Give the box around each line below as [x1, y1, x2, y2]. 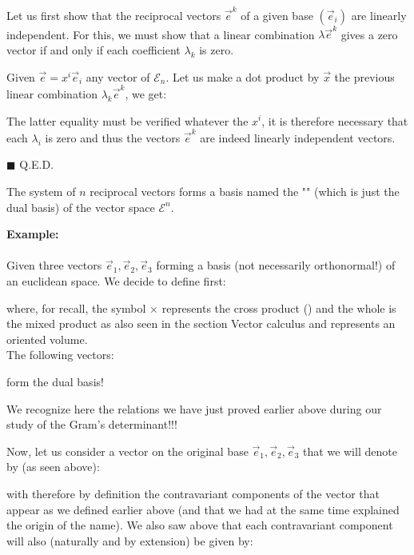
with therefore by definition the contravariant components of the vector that [6, 485, 380, 501]
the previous [334, 68, 395, 85]
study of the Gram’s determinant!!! [6, 416, 177, 433]
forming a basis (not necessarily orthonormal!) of [156, 257, 396, 274]
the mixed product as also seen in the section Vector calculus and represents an [6, 315, 396, 332]
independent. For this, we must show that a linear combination [6, 26, 315, 42]
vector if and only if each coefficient [6, 42, 181, 58]
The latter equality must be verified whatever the [6, 112, 249, 129]
